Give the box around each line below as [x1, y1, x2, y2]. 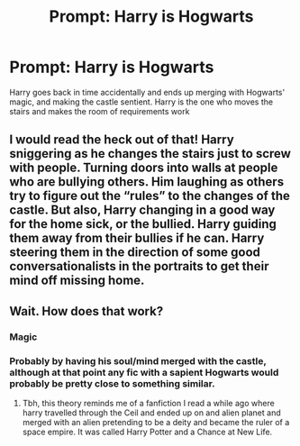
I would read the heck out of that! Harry [9, 132, 234, 148]
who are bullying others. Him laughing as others [9, 174, 285, 190]
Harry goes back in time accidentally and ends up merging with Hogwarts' [9, 86, 286, 97]
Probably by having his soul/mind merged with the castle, [9, 354, 267, 367]
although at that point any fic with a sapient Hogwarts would [9, 366, 279, 378]
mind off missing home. [9, 273, 145, 288]
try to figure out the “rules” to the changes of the [9, 188, 290, 204]
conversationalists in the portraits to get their [9, 259, 269, 274]
